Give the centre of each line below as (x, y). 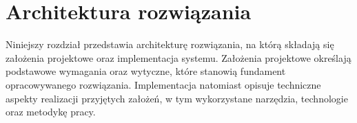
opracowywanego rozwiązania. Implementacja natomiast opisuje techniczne (163, 84)
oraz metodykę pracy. (51, 112)
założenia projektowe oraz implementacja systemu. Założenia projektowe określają (178, 57)
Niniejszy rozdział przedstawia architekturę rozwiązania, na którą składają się (170, 44)
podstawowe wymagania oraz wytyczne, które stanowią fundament (146, 71)
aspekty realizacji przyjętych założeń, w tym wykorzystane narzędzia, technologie (177, 98)
